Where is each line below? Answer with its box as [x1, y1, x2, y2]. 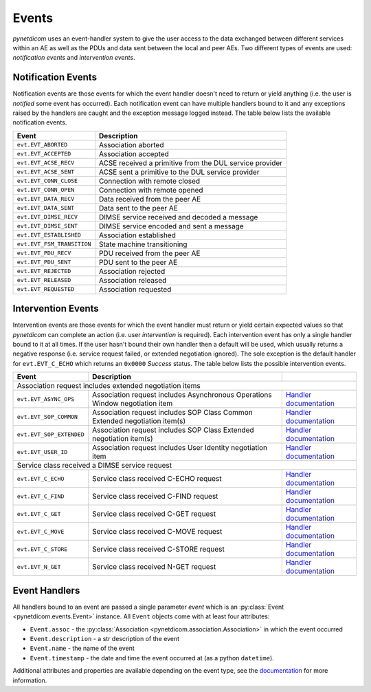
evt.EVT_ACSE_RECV [16, 159, 75, 166]
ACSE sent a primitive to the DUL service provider [98, 167, 260, 177]
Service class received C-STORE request [91, 544, 225, 554]
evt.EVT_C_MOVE [16, 528, 65, 535]
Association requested [98, 284, 172, 294]
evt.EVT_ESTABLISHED [16, 231, 82, 239]
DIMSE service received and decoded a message [98, 212, 258, 221]
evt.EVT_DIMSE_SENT [16, 222, 78, 230]
